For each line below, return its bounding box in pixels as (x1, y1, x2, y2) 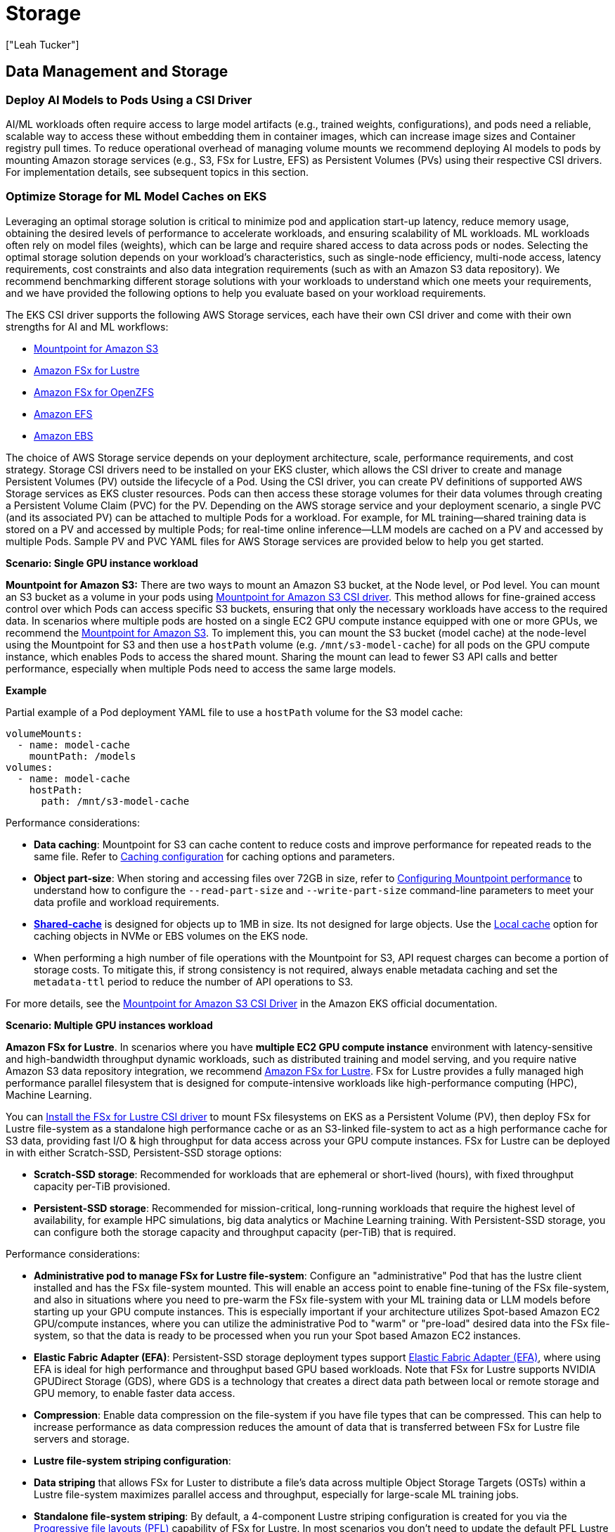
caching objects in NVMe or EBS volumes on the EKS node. (34, 929, 309, 942)
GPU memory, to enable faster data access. (34, 1386, 235, 1399)
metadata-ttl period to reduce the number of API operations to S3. (34, 975, 354, 988)
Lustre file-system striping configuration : (34, 1454, 231, 1467)
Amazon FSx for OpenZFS (34, 385, 154, 398)
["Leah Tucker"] (6, 38, 79, 51)
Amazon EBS (34, 429, 93, 442)
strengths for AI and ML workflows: (6, 320, 169, 333)
